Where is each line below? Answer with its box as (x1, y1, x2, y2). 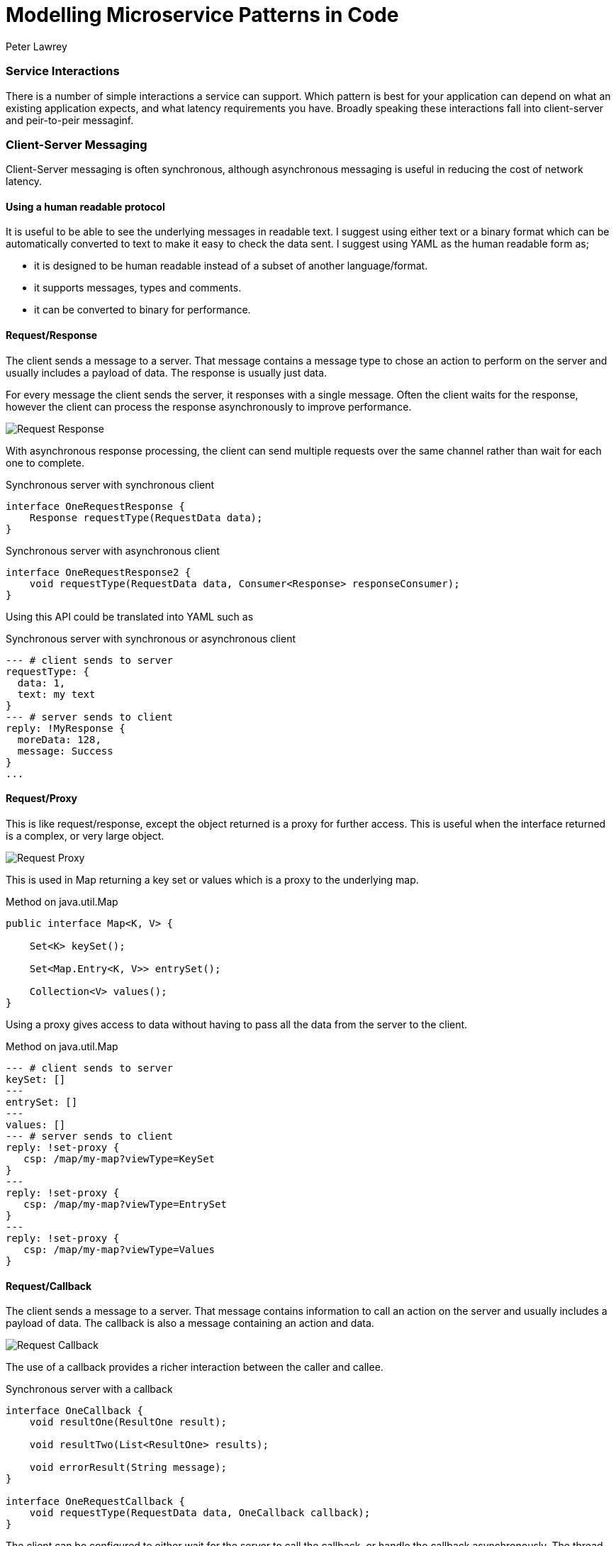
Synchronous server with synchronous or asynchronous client (6, 632, 296, 645)
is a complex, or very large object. (6, 829, 164, 842)
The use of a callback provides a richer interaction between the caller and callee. (6, 1361, 383, 1374)
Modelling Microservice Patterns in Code (6, 3, 399, 27)
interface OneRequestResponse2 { (6, 566, 191, 578)
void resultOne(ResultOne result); (29, 1416, 227, 1428)
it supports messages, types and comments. (34, 282, 242, 294)
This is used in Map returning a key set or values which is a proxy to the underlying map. (6, 873, 419, 886)
